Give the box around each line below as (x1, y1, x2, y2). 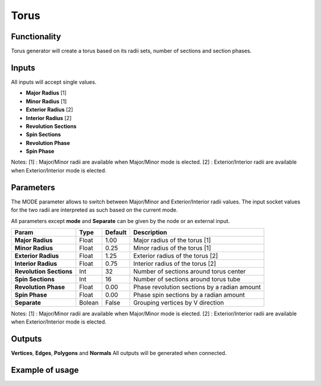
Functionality (11, 32, 61, 42)
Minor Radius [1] (26, 98, 67, 105)
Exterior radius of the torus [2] (133, 252, 218, 260)
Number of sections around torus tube (133, 275, 241, 283)
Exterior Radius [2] (26, 106, 74, 113)
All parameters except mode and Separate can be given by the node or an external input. (11, 217, 230, 224)
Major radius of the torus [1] (133, 236, 211, 244)
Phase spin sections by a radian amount (133, 290, 245, 299)
